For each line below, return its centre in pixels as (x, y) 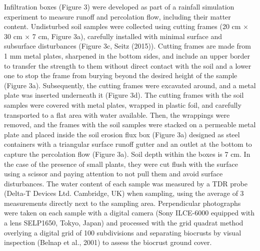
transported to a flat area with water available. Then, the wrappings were (117, 114)
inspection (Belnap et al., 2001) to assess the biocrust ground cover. (108, 242)
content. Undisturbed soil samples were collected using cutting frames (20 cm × (126, 26)
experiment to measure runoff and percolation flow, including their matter (117, 16)
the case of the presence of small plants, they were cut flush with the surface (121, 164)
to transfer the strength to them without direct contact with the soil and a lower (128, 65)
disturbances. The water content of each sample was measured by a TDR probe (126, 183)
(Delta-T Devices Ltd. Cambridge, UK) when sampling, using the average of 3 (124, 193)
